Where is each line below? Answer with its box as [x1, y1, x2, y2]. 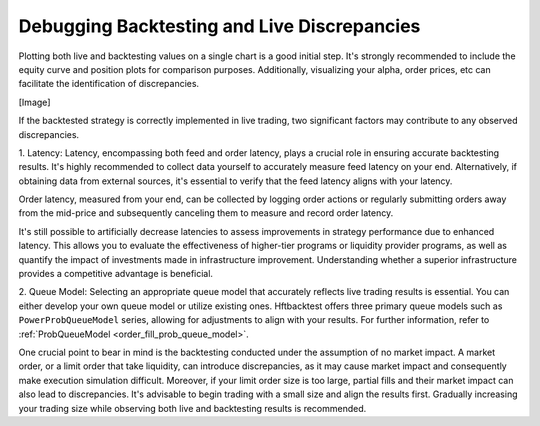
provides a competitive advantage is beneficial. [18, 268, 214, 280]
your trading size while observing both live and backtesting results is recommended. [18, 402, 367, 414]
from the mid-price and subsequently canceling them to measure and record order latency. [18, 207, 394, 219]
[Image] [18, 96, 51, 108]
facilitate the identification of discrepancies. [18, 78, 200, 90]
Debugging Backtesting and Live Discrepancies [18, 15, 421, 37]
